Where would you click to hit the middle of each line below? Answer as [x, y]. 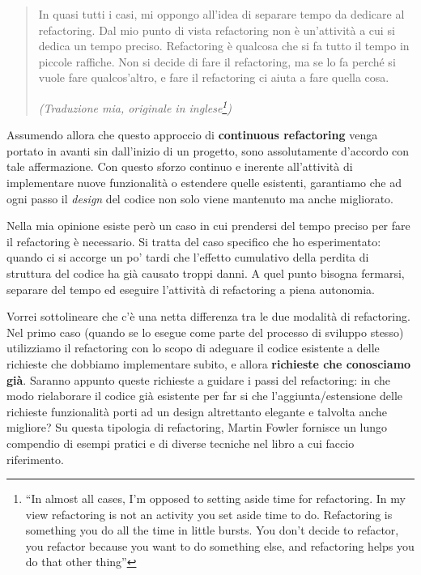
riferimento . [35, 459]
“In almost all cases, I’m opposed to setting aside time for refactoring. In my [215, 498]
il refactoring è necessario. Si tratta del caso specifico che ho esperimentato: [194, 241]
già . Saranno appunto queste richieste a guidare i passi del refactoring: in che [198, 379]
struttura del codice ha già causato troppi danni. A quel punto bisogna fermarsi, [206, 273]
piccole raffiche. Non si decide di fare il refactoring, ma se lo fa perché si [217, 61]
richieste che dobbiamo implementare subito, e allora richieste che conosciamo [209, 363]
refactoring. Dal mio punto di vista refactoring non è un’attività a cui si [217, 30]
